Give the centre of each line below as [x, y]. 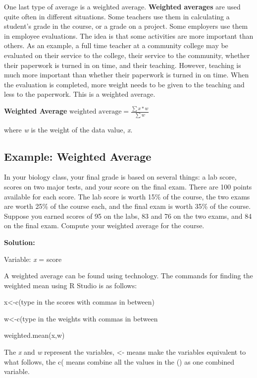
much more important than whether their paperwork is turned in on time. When [127, 75]
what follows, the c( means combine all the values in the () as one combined [119, 361]
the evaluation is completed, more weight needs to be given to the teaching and [124, 84]
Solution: [20, 242]
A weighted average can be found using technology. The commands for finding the [128, 276]
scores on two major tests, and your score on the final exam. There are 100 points [128, 186]
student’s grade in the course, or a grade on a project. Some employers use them [126, 26]
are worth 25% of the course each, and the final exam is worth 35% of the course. [128, 206]
